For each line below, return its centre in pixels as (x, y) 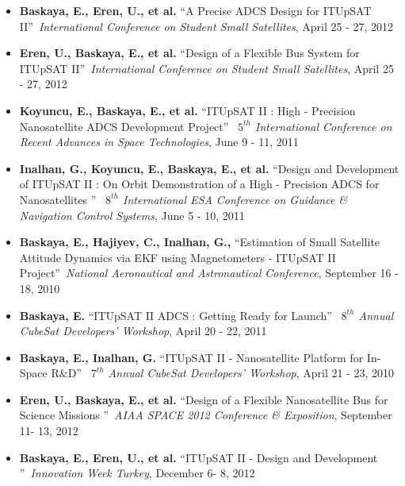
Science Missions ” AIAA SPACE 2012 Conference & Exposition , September (206, 415)
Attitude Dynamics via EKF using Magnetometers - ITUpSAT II (178, 257)
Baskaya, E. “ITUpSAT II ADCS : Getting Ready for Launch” (176, 315)
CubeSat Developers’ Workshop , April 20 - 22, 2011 (143, 331)
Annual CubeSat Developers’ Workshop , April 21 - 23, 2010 (251, 373)
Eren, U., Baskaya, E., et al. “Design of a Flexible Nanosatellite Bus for (204, 399)
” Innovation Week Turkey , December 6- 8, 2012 (137, 473)
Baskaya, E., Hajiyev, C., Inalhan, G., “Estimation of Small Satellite (200, 242)
